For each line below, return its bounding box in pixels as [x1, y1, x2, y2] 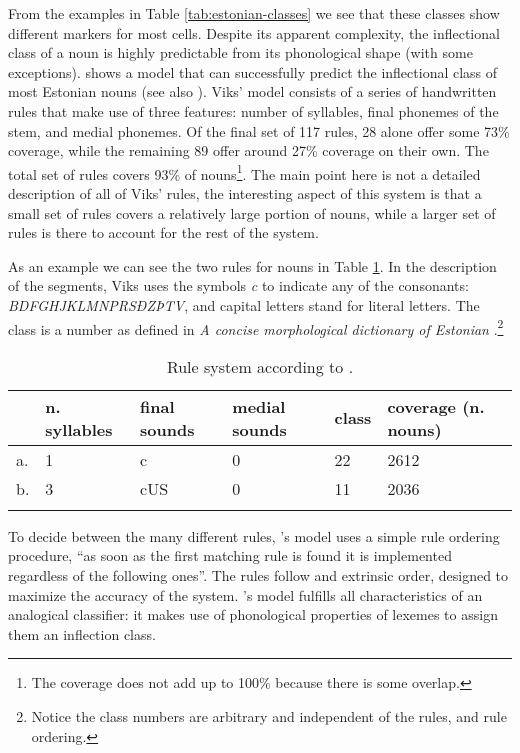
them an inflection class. [8, 623, 156, 644]
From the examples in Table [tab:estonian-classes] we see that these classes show [8, 3, 500, 23]
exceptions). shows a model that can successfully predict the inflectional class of [8, 61, 498, 82]
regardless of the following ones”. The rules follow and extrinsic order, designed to [8, 565, 509, 585]
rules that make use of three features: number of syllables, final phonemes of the [8, 100, 499, 121]
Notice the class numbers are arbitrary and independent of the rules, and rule [31, 705, 507, 726]
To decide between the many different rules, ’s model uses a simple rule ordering [8, 525, 500, 546]
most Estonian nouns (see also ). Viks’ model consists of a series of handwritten [8, 81, 497, 102]
